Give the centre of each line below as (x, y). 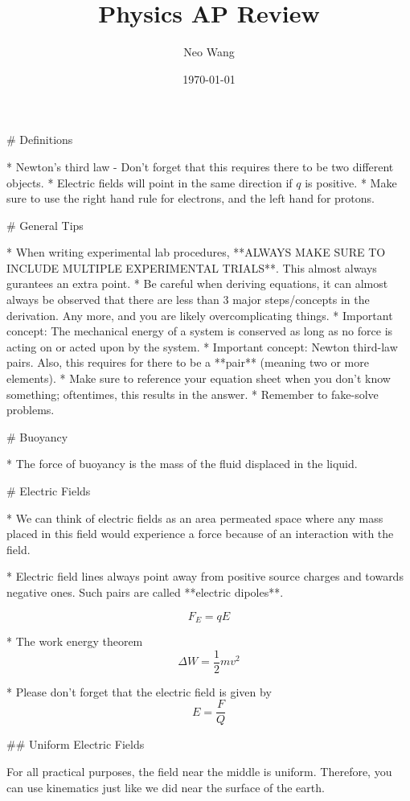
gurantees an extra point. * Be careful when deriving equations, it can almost (197, 283)
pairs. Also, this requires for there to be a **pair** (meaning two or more (188, 362)
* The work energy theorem (75, 641)
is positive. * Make (351, 182)
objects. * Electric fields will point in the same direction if (150, 182)
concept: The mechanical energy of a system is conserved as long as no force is (200, 331)
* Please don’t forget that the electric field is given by (139, 691)
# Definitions (40, 140)
